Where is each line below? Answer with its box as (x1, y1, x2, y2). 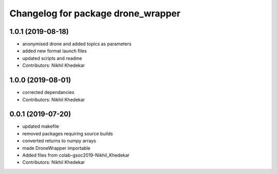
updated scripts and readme (22, 55, 82, 61)
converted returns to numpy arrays (22, 138, 96, 144)
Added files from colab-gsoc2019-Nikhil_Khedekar (22, 152, 130, 158)
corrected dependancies (22, 89, 74, 95)
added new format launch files (22, 48, 87, 54)
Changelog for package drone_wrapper (9, 8, 181, 19)
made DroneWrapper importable (22, 145, 91, 151)
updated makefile (22, 123, 60, 129)
